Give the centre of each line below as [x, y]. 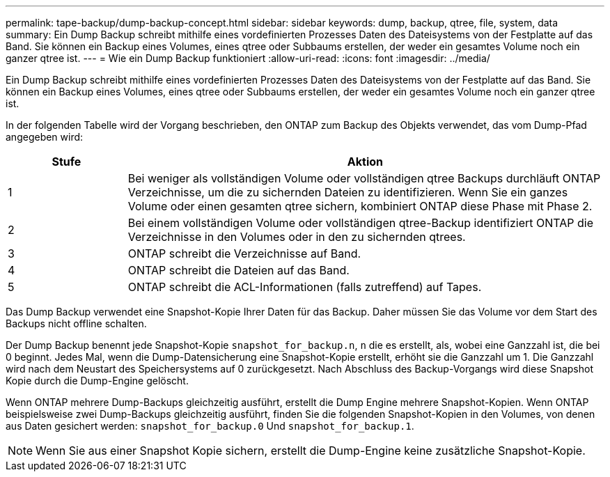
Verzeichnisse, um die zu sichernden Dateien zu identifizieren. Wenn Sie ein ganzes [348, 192]
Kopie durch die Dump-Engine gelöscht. [97, 381]
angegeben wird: [45, 137]
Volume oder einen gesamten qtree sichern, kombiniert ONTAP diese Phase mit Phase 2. [360, 206]
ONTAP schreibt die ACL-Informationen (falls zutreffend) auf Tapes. [305, 287]
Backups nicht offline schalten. [76, 323]
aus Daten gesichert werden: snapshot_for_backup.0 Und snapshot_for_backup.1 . [210, 426]
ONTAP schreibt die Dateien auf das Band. [238, 270]
